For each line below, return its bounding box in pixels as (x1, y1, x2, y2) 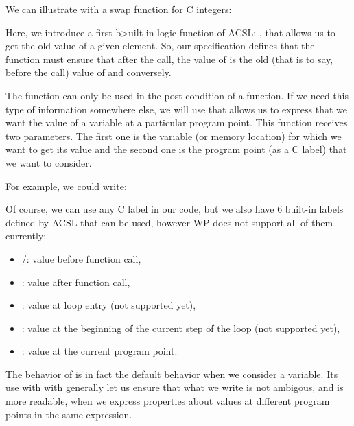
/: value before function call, (21, 251, 141, 265)
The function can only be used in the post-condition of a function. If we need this (5, 88, 349, 102)
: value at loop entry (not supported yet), (21, 298, 196, 312)
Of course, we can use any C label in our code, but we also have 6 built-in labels (5, 202, 344, 216)
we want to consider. (5, 155, 92, 169)
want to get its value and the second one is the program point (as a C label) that (5, 142, 347, 156)
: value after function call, (21, 274, 130, 289)
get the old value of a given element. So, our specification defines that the (5, 38, 315, 53)
